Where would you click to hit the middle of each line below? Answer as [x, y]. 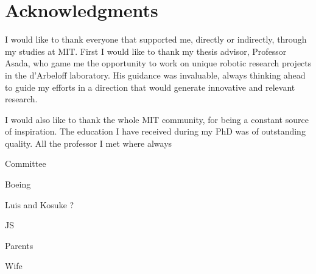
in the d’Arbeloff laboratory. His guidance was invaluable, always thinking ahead [155, 75]
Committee [26, 163]
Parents [19, 245]
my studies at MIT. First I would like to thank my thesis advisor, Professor [146, 51]
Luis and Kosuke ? [40, 204]
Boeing [18, 184]
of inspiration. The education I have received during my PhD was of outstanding [155, 131]
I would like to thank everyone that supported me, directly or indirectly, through [156, 39]
